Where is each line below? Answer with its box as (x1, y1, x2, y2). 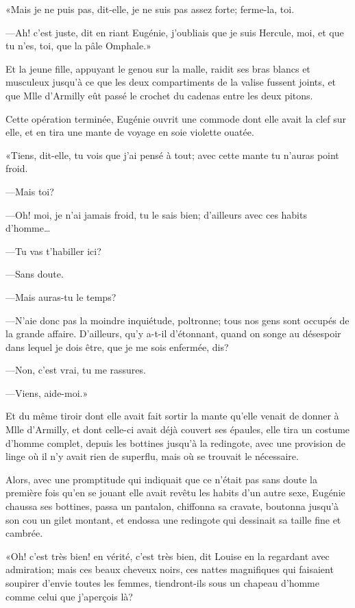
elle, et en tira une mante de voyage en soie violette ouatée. (5, 125, 254, 139)
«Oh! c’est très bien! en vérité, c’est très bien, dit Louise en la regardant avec (5, 548, 330, 563)
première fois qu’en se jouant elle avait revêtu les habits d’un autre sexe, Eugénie (5, 485, 345, 500)
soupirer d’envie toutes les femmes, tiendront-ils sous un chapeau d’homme (5, 576, 319, 589)
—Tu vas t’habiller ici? (5, 243, 101, 258)
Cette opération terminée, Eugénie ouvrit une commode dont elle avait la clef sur (5, 111, 347, 125)
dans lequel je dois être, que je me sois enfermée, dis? (5, 339, 229, 354)
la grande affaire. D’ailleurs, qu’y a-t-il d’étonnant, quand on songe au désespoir (5, 326, 341, 341)
